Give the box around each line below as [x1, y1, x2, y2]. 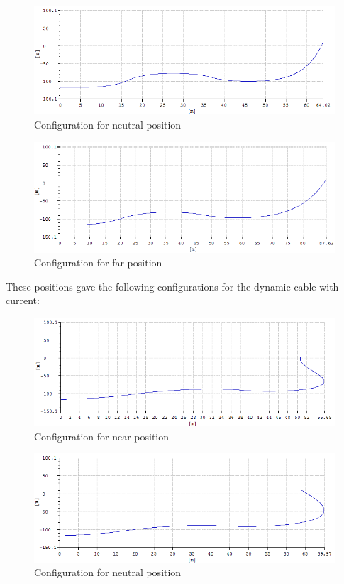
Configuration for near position [34, 428, 170, 443]
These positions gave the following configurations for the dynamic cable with [6, 279, 339, 293]
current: [6, 293, 40, 308]
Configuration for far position [34, 255, 162, 270]
